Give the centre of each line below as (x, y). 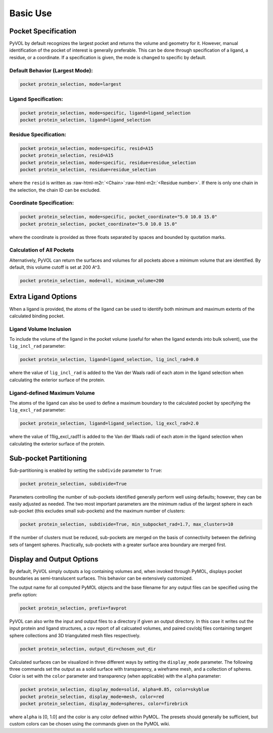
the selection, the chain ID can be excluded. (55, 190)
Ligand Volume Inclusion (40, 329)
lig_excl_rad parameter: (37, 410)
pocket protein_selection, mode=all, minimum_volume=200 (92, 281)
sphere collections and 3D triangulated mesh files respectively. (75, 635)
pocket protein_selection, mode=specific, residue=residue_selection (108, 162)
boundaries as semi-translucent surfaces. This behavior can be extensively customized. (101, 578)
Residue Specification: (38, 135)
